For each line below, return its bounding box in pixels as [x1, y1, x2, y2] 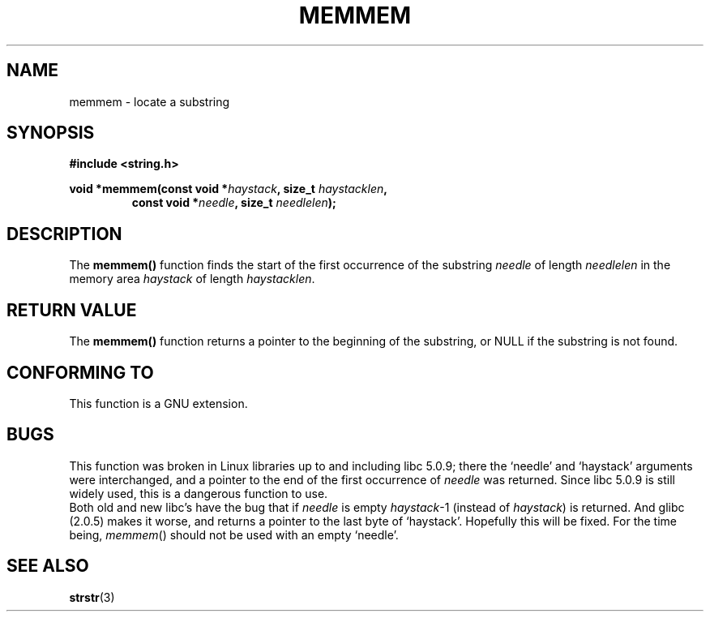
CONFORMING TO [6, 362, 154, 383]
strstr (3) [69, 590, 115, 604]
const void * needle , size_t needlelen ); [131, 195, 336, 210]
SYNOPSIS [6, 122, 95, 144]
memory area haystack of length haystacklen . [69, 272, 315, 286]
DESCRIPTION [6, 223, 122, 244]
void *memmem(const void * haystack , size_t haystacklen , [69, 182, 387, 196]
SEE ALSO [6, 556, 89, 577]
